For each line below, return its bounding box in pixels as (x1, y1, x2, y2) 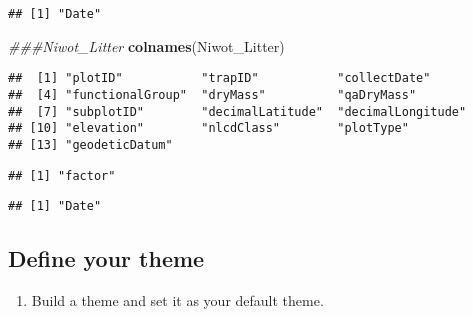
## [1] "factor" (8, 168, 116, 183)
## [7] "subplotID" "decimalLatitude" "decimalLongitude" (8, 104, 467, 119)
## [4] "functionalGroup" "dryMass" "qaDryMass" (8, 87, 417, 102)
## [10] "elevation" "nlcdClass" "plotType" (8, 121, 409, 136)
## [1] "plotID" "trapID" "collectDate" (8, 71, 431, 86)
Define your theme (8, 243, 205, 274)
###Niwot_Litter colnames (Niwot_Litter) (8, 35, 285, 56)
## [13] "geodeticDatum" (8, 137, 173, 152)
